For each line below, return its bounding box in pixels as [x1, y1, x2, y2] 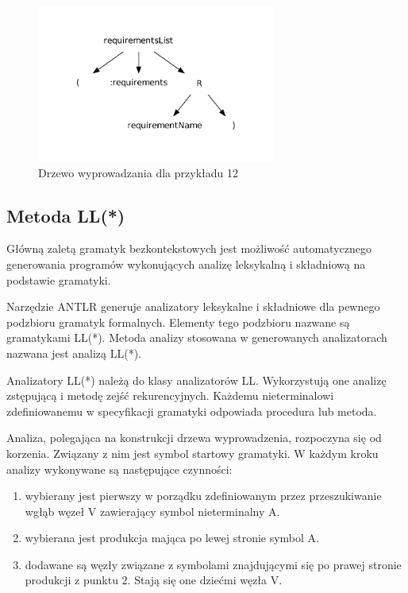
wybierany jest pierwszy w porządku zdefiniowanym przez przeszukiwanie [25, 487, 382, 504]
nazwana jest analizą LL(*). [6, 344, 142, 361]
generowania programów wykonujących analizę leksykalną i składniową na [6, 255, 366, 272]
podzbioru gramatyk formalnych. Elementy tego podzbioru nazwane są [6, 313, 350, 330]
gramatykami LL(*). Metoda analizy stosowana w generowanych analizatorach [6, 329, 387, 346]
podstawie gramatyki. [6, 271, 111, 288]
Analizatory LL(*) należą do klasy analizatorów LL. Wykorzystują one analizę [6, 371, 387, 388]
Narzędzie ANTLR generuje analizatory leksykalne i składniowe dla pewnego [6, 298, 380, 315]
